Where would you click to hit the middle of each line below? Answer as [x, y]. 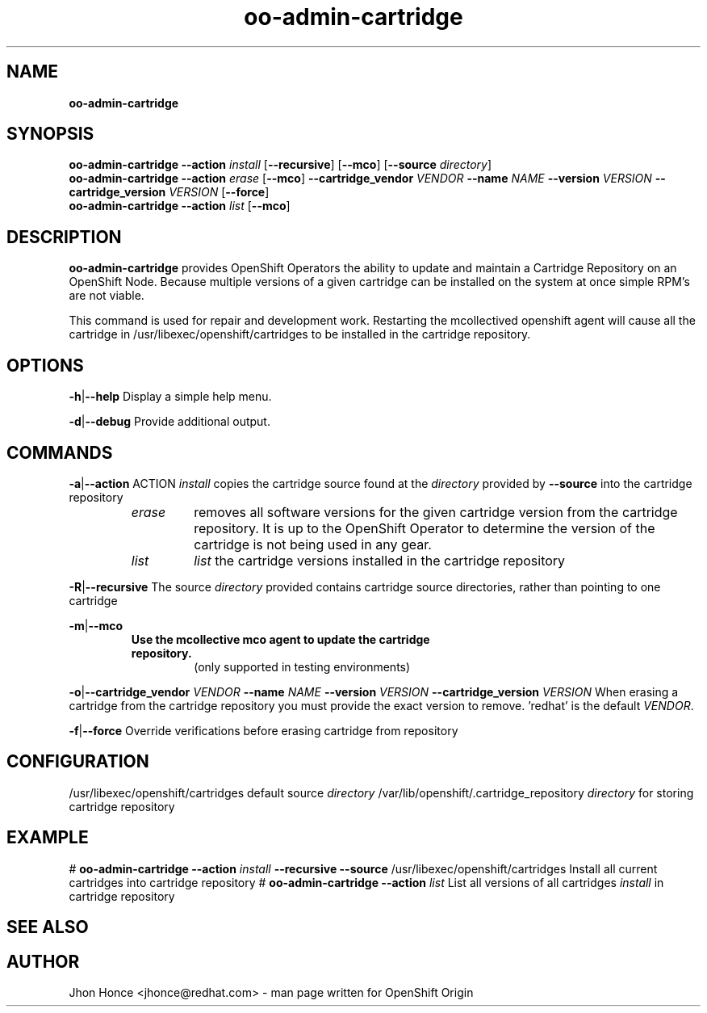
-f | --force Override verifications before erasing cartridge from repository [264, 730]
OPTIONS [45, 365]
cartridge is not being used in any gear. [313, 544]
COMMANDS [60, 452]
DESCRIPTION [64, 237]
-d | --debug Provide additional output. [169, 422]
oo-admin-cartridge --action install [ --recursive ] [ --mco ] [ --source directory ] [280, 165]
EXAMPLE [48, 838]
